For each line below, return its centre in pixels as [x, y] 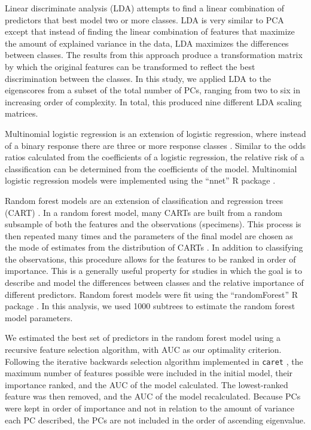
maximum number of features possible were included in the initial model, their [149, 373]
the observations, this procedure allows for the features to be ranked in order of [150, 259]
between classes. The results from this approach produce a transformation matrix [154, 55]
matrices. [22, 113]
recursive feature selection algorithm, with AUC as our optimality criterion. [143, 350]
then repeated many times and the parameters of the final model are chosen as [149, 235]
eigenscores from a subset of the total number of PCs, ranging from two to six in [153, 90]
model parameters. [39, 317]
